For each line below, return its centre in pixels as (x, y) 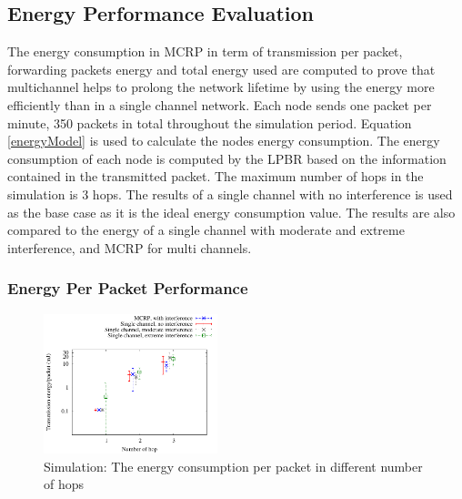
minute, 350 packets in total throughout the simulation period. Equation (210, 122)
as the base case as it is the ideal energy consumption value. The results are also (231, 212)
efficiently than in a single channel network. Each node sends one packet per (220, 104)
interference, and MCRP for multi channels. (130, 247)
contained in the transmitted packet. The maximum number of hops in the (216, 176)
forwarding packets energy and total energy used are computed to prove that (221, 69)
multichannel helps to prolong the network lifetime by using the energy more (221, 87)
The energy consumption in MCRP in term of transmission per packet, (205, 51)
